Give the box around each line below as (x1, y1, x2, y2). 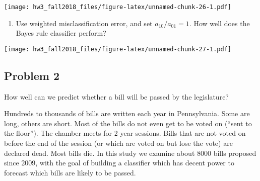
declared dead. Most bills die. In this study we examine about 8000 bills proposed (4, 147, 256, 158)
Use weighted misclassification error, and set (16, 18, 153, 28)
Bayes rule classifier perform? (16, 28, 106, 38)
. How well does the (189, 18, 250, 28)
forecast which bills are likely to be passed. (4, 167, 136, 177)
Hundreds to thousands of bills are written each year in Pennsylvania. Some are (4, 108, 250, 119)
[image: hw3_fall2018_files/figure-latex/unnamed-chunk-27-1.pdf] (4, 45, 232, 53)
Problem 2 (4, 67, 59, 83)
